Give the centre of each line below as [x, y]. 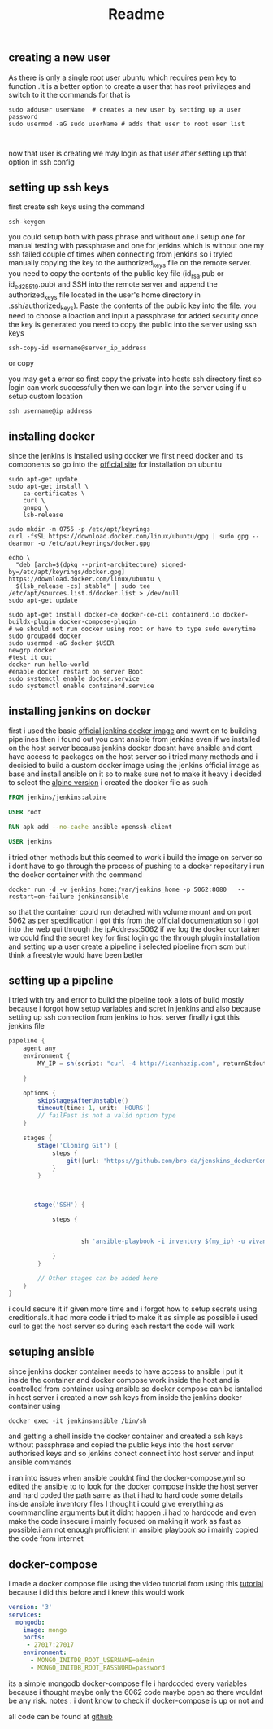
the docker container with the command [76, 874]
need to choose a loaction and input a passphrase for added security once [133, 316]
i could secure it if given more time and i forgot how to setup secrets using [133, 1309]
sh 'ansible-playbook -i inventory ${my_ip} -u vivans [175, 1242]
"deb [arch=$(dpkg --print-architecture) [87, 565]
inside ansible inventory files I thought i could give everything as [116, 1504]
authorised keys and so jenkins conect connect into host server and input [131, 1454]
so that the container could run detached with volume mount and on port [130, 911]
